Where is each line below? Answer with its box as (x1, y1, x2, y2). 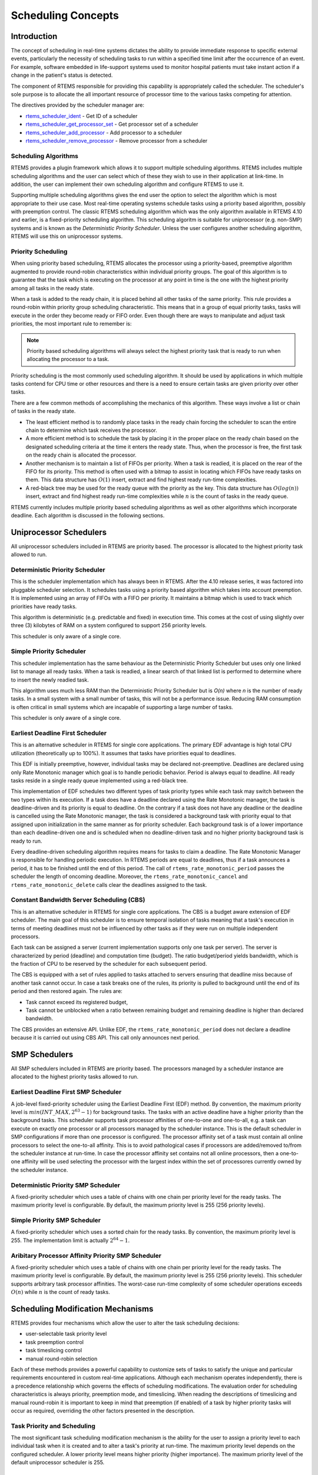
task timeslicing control (25, 1347, 82, 1354)
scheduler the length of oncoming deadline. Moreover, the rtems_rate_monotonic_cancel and (11, 873, 248, 880)
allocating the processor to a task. (26, 356, 110, 363)
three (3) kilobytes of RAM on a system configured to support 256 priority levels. (11, 622, 207, 629)
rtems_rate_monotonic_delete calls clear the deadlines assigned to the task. (11, 881, 207, 888)
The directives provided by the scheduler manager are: (11, 101, 144, 109)
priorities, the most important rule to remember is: (11, 320, 132, 327)
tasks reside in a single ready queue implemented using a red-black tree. (11, 776, 188, 784)
